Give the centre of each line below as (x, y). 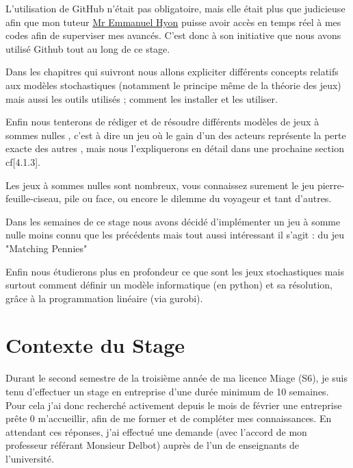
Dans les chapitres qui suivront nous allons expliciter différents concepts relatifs (172, 72)
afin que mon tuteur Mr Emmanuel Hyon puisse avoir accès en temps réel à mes (173, 22)
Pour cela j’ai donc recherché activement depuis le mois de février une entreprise (174, 405)
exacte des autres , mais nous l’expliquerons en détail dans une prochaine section (175, 148)
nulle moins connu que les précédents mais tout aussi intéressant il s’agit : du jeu (175, 235)
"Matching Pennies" (47, 248)
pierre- (331, 185)
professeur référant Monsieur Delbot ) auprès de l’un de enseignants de (153, 445)
